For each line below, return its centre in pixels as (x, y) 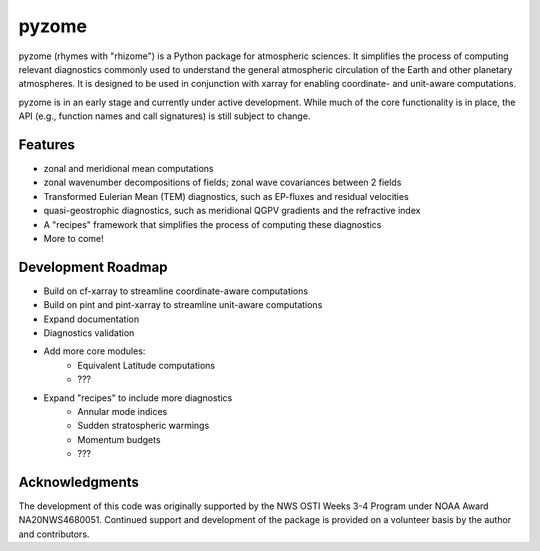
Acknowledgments (79, 481)
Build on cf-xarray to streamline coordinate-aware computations (176, 291)
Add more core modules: (94, 351)
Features (46, 144)
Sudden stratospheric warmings (143, 426)
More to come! (73, 238)
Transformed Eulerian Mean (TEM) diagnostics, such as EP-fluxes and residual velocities (226, 196)
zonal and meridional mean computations (128, 169)
